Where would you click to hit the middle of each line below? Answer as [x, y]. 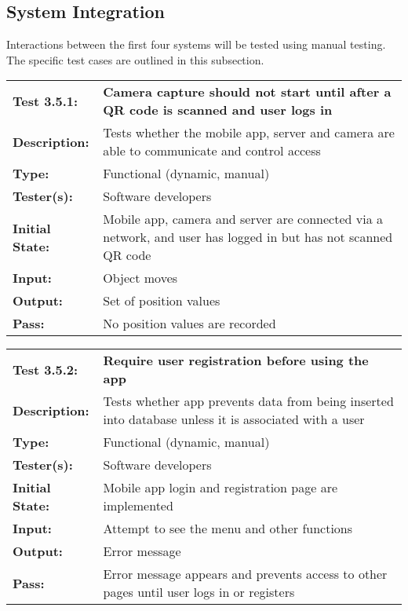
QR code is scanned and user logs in [218, 110]
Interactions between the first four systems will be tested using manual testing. [196, 44]
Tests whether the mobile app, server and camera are [249, 133]
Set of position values [162, 301]
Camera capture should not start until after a [247, 92]
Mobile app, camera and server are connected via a [243, 219]
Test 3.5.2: [46, 369]
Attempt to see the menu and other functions [228, 529]
